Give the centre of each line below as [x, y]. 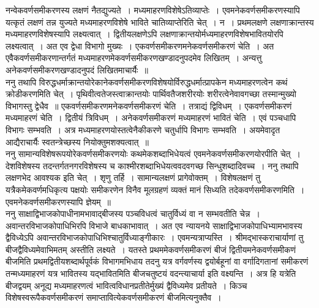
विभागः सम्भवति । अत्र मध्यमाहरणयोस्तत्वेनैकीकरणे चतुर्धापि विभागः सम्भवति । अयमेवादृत [143, 129]
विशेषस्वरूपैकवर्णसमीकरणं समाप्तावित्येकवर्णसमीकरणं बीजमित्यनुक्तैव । [114, 297]
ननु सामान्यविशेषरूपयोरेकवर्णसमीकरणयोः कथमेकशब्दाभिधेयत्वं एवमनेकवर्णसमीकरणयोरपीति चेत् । [153, 154]
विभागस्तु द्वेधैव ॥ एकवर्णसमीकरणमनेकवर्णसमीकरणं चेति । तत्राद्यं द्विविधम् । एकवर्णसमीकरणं [149, 105]
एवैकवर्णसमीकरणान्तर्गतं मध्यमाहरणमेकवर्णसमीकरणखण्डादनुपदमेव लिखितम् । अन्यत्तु [134, 58]
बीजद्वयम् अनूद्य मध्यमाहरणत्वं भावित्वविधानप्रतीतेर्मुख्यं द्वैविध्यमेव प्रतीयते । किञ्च [126, 285]
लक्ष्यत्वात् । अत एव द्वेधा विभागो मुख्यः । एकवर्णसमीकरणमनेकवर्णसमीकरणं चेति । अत [140, 46]
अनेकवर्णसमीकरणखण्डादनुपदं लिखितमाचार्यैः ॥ [77, 69]
